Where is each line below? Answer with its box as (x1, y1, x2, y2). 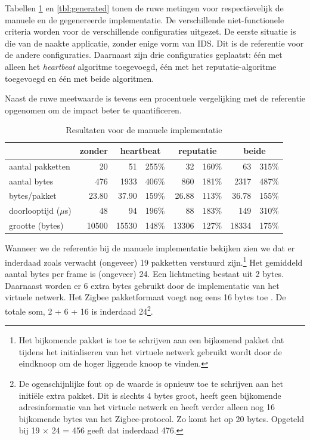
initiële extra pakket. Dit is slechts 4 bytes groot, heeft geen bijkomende (18, 389, 281, 401)
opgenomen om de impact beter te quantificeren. (5, 103, 182, 116)
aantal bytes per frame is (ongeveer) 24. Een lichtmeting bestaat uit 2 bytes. (5, 267, 284, 280)
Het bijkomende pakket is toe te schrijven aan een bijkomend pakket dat (18, 334, 284, 346)
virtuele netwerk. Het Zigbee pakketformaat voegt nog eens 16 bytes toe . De (5, 291, 286, 303)
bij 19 (18, 424, 40, 436)
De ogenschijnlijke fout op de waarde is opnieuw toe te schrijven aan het (18, 377, 283, 389)
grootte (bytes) (9, 219, 64, 232)
